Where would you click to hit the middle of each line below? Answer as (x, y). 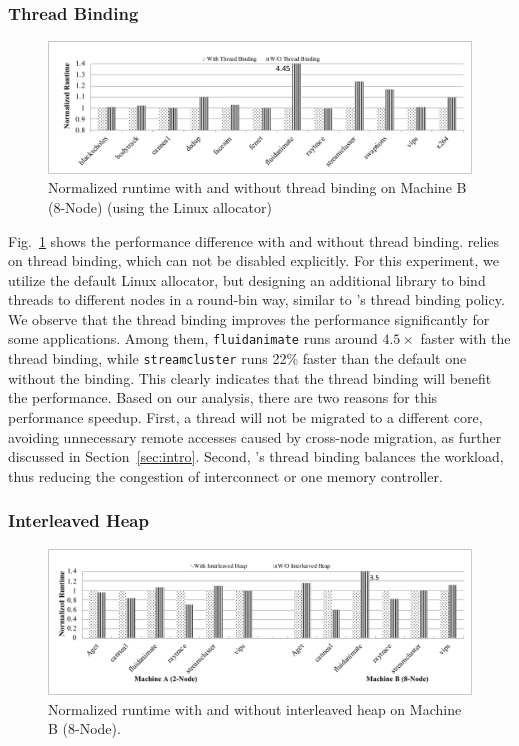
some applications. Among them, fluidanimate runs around (193, 338)
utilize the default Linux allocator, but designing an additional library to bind (247, 279)
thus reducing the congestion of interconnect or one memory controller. (225, 475)
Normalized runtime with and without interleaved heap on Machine (255, 708)
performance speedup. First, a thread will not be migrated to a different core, (245, 416)
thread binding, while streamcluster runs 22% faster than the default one (237, 358)
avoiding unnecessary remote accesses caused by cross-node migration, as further (255, 436)
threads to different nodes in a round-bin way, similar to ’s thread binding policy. (256, 299)
